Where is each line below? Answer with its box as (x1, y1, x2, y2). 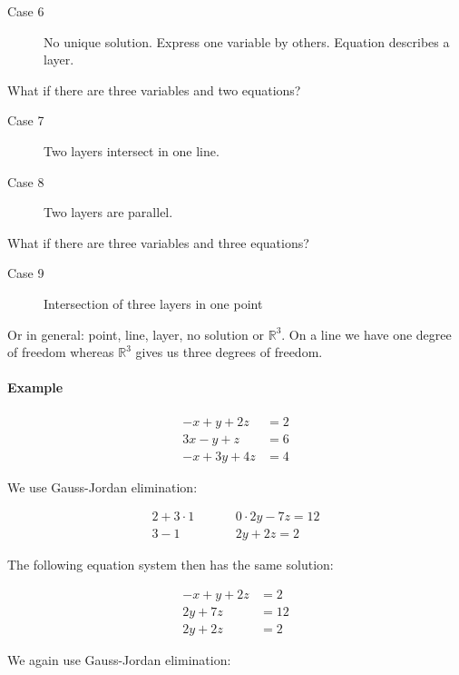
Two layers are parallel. (44, 203, 173, 222)
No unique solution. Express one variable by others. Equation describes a (44, 32, 450, 51)
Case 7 (7, 111, 44, 130)
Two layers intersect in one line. (44, 141, 220, 160)
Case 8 (7, 172, 44, 191)
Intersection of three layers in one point (44, 293, 263, 313)
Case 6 (7, 2, 44, 20)
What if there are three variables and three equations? (7, 233, 309, 252)
